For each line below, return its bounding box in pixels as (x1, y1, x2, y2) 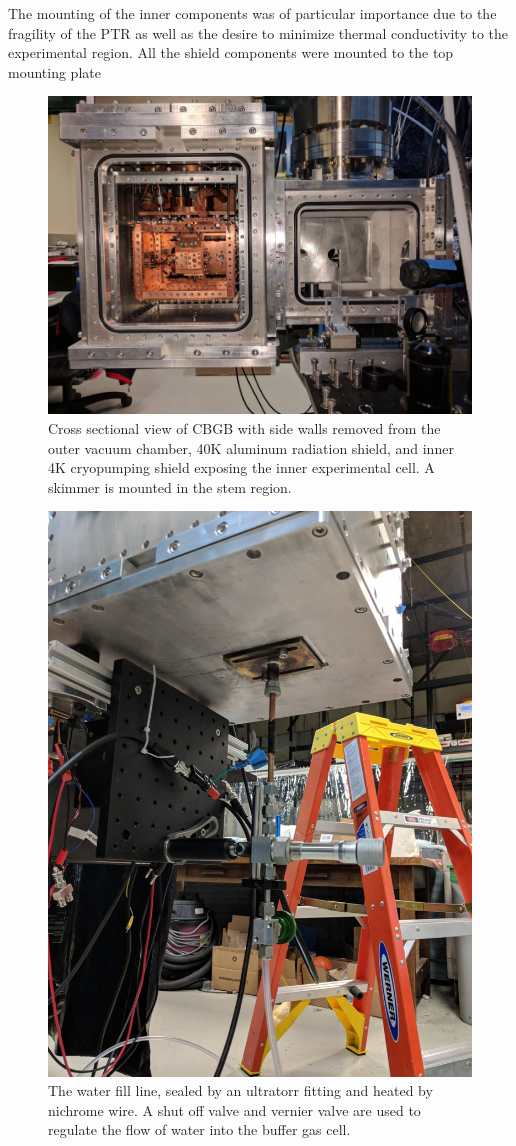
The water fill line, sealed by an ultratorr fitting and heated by (48, 1080, 433, 1101)
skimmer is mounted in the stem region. (48, 476, 292, 497)
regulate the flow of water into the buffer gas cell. (48, 1119, 351, 1140)
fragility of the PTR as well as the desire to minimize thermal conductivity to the (8, 22, 509, 43)
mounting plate (8, 61, 101, 82)
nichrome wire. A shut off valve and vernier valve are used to (48, 1099, 421, 1120)
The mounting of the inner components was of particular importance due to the (8, 3, 497, 23)
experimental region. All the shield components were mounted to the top (8, 42, 454, 63)
